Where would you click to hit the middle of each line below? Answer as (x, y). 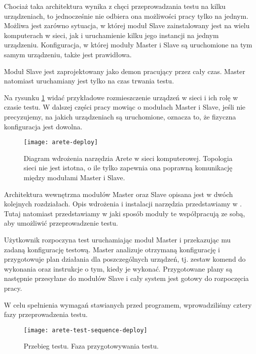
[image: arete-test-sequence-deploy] (86, 330)
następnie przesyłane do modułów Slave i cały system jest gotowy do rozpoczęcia (127, 278)
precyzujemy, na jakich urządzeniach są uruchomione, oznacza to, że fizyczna (120, 116)
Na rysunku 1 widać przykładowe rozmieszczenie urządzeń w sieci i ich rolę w (121, 97)
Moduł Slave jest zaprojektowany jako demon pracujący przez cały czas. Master (125, 71)
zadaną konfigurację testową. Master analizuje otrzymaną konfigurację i (112, 249)
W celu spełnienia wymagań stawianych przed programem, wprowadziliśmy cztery (128, 304)
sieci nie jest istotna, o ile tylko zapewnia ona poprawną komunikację (128, 168)
